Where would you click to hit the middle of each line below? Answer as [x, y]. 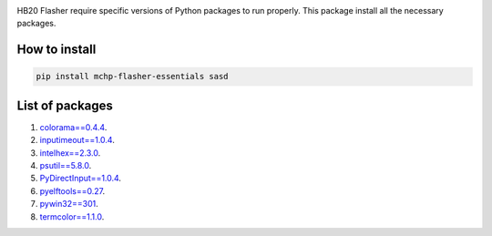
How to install [56, 50]
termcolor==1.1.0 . [72, 216]
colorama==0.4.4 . [73, 127]
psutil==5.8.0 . [66, 166]
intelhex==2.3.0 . [70, 153]
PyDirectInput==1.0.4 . [81, 179]
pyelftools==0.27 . [72, 190]
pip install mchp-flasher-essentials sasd [132, 77]
